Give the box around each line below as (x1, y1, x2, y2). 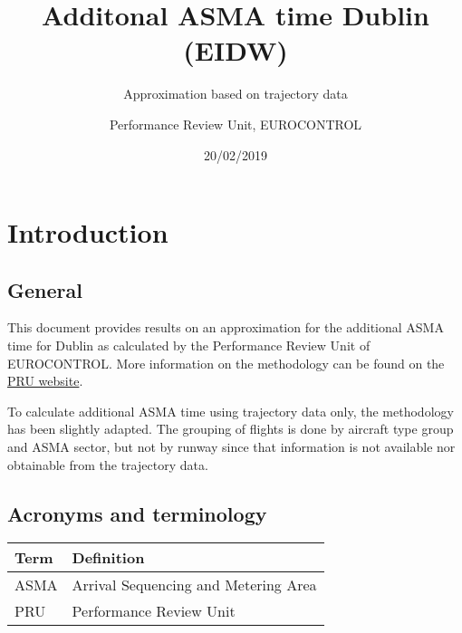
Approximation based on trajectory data (123, 84, 348, 103)
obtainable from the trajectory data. (7, 455, 208, 474)
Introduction (7, 214, 168, 251)
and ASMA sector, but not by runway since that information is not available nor (7, 437, 456, 456)
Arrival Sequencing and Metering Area (72, 574, 317, 596)
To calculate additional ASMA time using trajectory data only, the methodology (7, 401, 454, 420)
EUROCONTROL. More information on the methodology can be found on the (7, 353, 445, 372)
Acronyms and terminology (7, 499, 267, 527)
